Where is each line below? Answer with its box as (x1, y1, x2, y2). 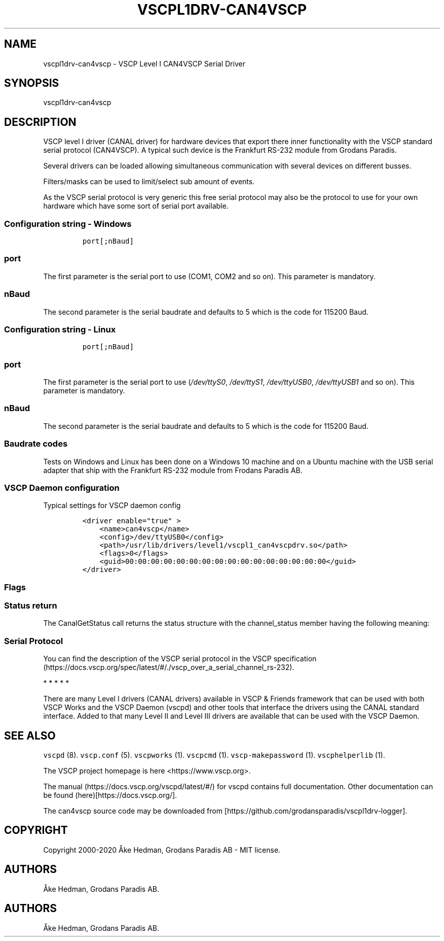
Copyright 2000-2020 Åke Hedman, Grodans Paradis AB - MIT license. (43, 845, 281, 854)
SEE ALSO (4, 729, 56, 742)
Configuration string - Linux (4, 324, 116, 334)
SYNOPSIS (4, 77, 59, 90)
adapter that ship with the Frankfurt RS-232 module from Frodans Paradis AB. (43, 465, 303, 475)
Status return (4, 600, 57, 611)
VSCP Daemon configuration (4, 482, 120, 493)
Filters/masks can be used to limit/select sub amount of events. (43, 177, 255, 186)
